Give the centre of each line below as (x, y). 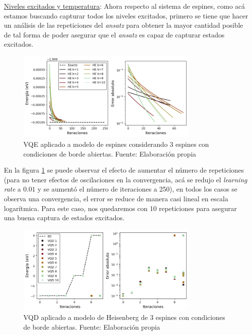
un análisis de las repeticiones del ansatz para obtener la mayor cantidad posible (124, 25)
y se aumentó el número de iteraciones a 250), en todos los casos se (137, 189)
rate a (13, 189)
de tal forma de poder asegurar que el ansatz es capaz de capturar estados (114, 34)
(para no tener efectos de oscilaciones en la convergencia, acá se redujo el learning (126, 179)
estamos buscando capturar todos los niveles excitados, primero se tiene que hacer (126, 15)
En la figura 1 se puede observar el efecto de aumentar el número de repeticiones (124, 170)
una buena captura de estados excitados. (64, 218)
